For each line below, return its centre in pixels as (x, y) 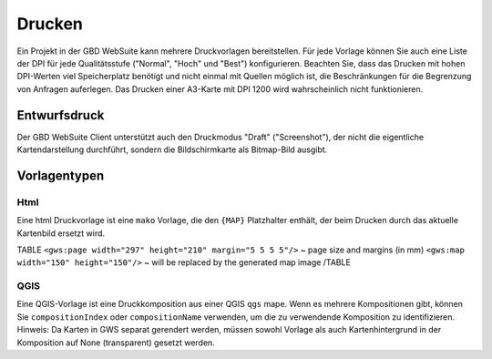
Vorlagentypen (61, 175)
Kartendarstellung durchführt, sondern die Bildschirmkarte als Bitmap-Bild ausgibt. (172, 149)
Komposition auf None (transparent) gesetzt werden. (116, 343)
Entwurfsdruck (61, 115)
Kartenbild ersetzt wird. (61, 233)
